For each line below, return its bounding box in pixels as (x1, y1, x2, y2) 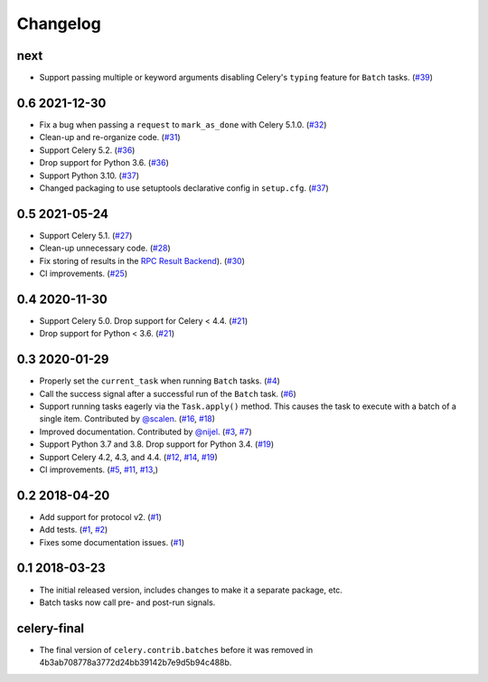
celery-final (16, 620, 85, 636)
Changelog (16, 14, 101, 33)
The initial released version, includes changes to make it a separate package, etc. (39, 584, 343, 595)
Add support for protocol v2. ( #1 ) (39, 511, 163, 522)
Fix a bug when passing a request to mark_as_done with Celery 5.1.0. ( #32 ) (39, 118, 327, 130)
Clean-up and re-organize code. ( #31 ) (39, 132, 181, 143)
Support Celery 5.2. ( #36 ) (39, 145, 136, 156)
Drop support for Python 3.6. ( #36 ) (39, 157, 169, 168)
